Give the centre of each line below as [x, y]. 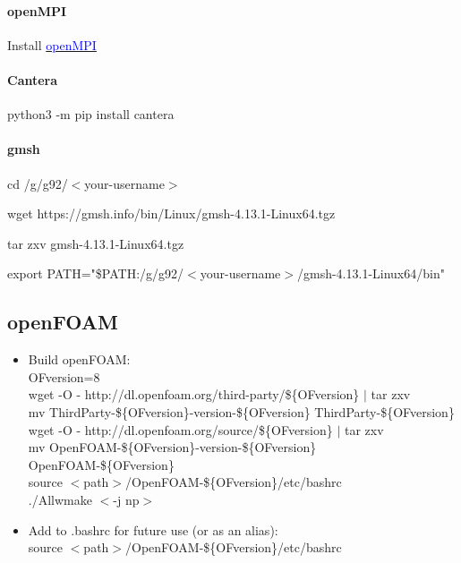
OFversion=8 [64, 376]
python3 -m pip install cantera [91, 114]
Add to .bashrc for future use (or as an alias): [153, 529]
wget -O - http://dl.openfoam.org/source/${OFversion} [180, 429]
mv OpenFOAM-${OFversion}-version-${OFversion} [172, 447]
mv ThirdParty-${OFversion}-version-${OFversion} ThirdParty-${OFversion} [241, 411]
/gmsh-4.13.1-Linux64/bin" [371, 273]
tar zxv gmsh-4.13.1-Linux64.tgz [96, 243]
